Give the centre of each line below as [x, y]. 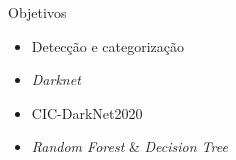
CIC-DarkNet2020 [87, 112]
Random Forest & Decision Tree [129, 146]
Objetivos [37, 12]
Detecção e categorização [108, 45]
